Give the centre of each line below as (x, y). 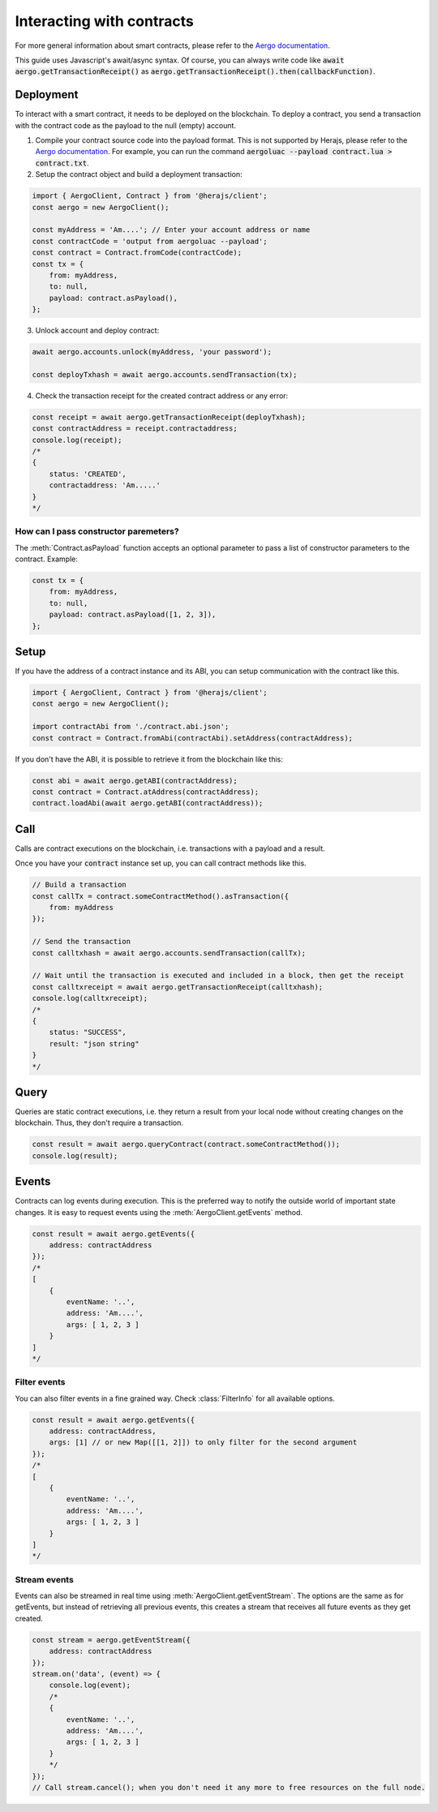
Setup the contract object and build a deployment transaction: (139, 174)
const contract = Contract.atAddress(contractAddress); (146, 792)
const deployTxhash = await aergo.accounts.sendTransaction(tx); (165, 374)
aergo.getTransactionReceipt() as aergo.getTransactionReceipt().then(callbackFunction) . (195, 71)
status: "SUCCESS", (88, 1033)
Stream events (45, 1579)
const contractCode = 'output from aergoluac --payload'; (150, 241)
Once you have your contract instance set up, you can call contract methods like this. (161, 863)
